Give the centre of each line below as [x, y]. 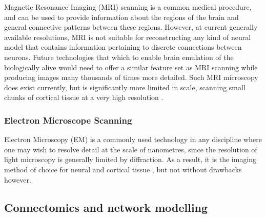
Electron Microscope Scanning [68, 120]
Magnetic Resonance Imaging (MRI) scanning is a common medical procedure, [128, 7]
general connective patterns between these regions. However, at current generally [131, 27]
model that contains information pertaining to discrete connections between [123, 47]
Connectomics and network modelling [106, 207]
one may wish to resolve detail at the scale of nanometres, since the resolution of [131, 149]
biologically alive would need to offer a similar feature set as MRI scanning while [131, 67]
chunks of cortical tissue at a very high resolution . [84, 97]
